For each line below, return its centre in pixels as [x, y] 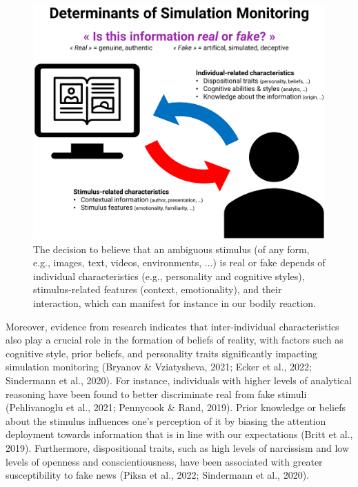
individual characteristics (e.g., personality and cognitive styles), [169, 276]
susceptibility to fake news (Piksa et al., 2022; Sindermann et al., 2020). [157, 475]
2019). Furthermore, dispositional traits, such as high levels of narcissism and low [178, 448]
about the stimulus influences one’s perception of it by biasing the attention [166, 420]
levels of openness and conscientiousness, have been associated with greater [164, 461]
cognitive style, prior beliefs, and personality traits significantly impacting [162, 353]
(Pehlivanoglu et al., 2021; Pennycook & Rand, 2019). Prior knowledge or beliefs [176, 407]
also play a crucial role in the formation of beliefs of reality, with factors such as [175, 340]
